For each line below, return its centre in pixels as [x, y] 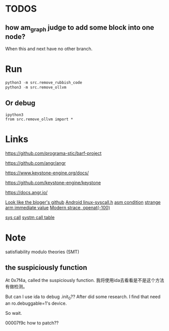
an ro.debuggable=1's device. [36, 303]
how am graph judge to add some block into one [80, 28]
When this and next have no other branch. [49, 49]
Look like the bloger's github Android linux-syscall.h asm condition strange [83, 202]
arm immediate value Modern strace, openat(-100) [58, 207]
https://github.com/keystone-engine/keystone [53, 182]
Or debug [20, 103]
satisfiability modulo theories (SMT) [42, 252]
